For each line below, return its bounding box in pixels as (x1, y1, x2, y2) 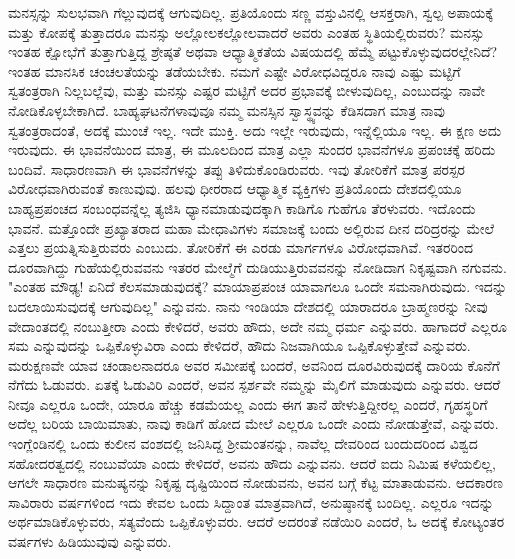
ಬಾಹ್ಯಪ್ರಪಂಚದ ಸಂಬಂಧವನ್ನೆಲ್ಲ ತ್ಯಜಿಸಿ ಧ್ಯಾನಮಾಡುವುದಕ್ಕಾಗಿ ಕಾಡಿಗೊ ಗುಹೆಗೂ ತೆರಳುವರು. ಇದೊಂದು (8, 197, 476, 218)
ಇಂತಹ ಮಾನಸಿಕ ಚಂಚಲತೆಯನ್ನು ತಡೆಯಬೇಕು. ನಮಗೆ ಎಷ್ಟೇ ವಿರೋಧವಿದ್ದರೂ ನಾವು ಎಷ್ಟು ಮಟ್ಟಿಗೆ (8, 60, 461, 81)
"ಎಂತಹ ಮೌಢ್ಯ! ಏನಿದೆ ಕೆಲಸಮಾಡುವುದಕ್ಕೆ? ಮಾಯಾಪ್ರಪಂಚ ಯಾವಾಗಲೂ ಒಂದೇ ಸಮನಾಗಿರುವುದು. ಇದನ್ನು (8, 276, 508, 297)
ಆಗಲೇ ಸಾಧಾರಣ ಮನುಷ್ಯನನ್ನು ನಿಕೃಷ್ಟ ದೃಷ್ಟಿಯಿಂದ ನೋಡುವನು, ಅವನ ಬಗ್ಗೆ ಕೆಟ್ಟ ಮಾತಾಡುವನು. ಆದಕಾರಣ (8, 472, 503, 493)
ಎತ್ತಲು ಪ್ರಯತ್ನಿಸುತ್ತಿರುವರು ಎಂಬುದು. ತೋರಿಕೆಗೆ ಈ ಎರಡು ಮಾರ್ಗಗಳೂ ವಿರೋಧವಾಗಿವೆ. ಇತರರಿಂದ (8, 237, 474, 258)
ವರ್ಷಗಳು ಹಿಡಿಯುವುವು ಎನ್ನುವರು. (8, 531, 172, 552)
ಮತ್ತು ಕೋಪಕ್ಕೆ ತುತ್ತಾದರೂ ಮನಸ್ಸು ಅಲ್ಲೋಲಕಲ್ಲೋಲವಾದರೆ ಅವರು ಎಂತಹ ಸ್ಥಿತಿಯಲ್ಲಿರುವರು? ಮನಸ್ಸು (8, 21, 485, 42)
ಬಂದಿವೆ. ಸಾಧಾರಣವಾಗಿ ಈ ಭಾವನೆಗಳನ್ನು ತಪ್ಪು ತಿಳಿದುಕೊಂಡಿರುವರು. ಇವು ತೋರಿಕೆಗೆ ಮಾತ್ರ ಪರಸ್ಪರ (8, 158, 465, 179)
